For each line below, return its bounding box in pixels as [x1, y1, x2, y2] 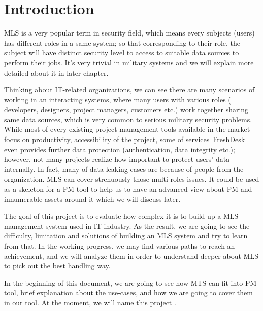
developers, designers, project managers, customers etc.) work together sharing [4, 104, 249, 115]
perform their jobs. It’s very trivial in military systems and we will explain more [4, 57, 254, 67]
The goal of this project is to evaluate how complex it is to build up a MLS [4, 211, 239, 221]
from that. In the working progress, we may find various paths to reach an [4, 240, 235, 251]
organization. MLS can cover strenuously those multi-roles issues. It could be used [4, 174, 259, 184]
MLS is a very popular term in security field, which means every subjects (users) [4, 27, 255, 38]
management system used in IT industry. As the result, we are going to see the [4, 220, 250, 231]
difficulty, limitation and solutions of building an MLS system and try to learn [4, 230, 248, 241]
